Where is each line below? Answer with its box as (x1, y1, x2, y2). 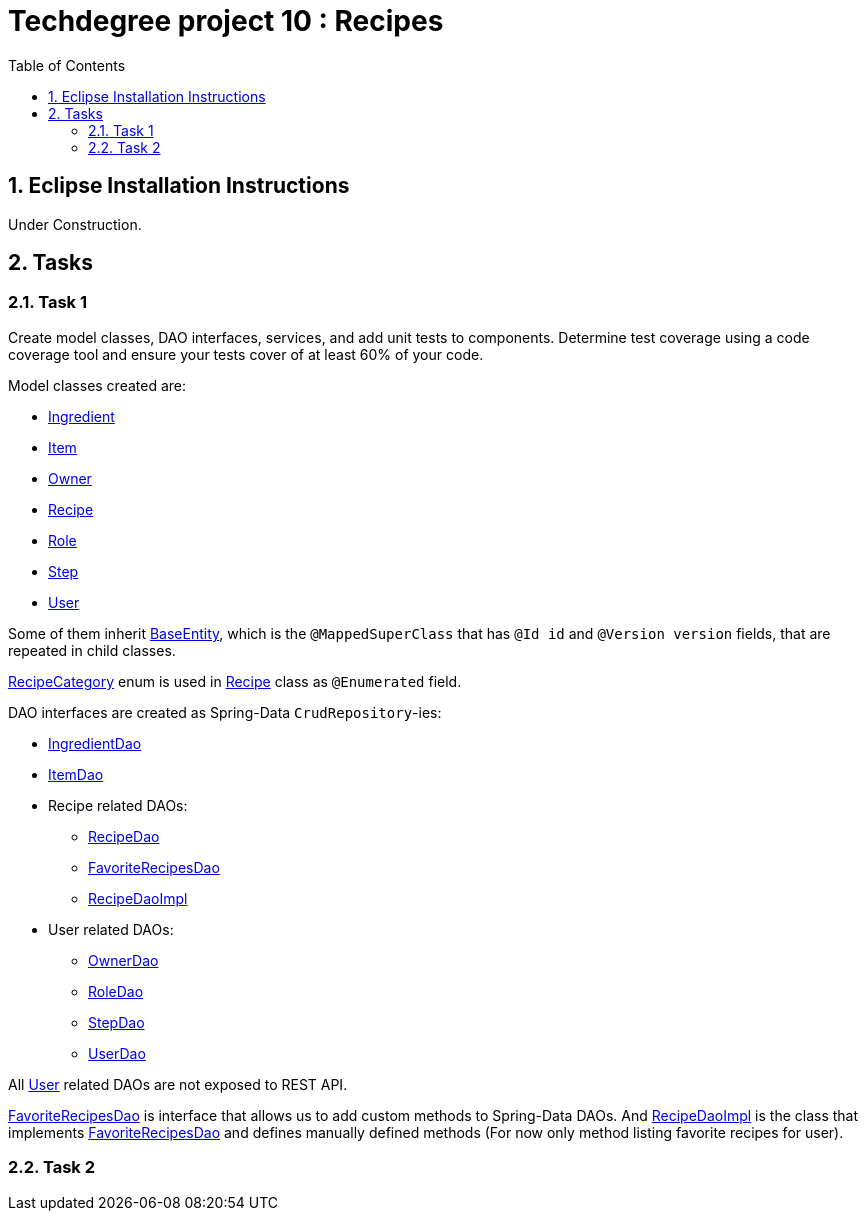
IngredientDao (48, 734, 142, 752)
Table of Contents (8, 56, 126, 74)
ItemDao (48, 765, 104, 783)
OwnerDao (88, 951, 159, 969)
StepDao (88, 1013, 145, 1031)
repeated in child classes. (8, 641, 176, 659)
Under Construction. (8, 215, 142, 233)
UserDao (88, 1044, 146, 1062)
